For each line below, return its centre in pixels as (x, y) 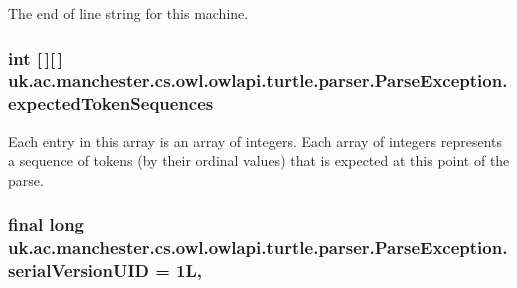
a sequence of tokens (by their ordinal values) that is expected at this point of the (259, 160)
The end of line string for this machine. (128, 13)
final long (46, 224)
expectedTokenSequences (111, 103)
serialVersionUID (78, 270)
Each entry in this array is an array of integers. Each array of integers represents (255, 140)
